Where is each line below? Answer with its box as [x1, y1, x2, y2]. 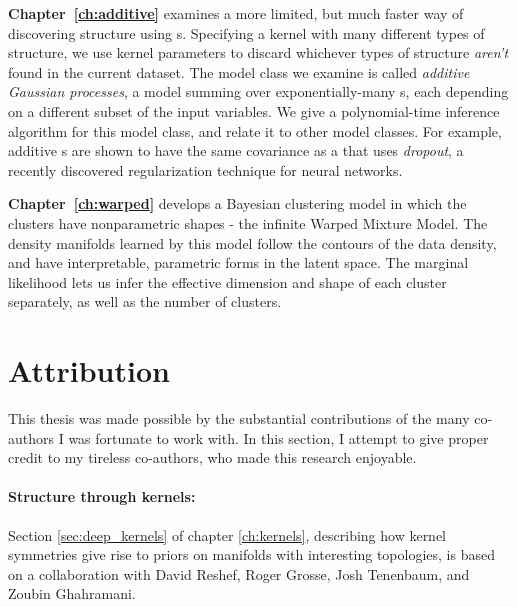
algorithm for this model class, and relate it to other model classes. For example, [8, 120, 502, 141]
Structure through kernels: [8, 486, 196, 507]
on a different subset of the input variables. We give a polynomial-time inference [8, 100, 500, 121]
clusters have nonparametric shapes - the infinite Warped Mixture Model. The [8, 212, 488, 233]
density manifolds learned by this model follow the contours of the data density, [8, 232, 497, 253]
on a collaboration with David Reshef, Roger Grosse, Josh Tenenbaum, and [8, 563, 470, 584]
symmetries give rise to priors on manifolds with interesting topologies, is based [8, 544, 495, 565]
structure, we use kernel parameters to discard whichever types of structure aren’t [8, 42, 509, 63]
